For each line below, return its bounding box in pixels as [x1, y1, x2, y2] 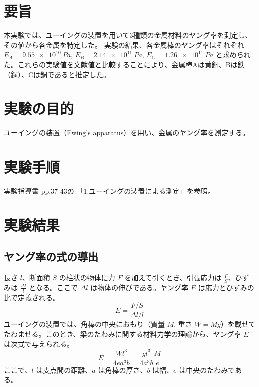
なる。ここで [36, 282, 78, 292]
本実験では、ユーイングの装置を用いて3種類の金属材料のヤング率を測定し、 [4, 30, 252, 40]
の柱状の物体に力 [59, 272, 115, 283]
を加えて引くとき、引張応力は [124, 272, 222, 283]
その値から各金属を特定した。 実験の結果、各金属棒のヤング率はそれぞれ [4, 39, 244, 50]
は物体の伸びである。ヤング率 [90, 282, 189, 292]
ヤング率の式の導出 [4, 249, 98, 264]
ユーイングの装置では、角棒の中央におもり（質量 [4, 319, 165, 329]
